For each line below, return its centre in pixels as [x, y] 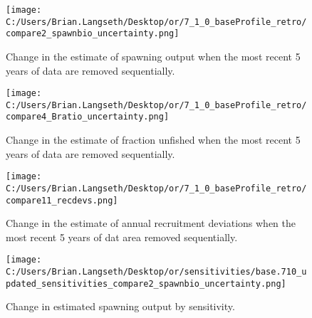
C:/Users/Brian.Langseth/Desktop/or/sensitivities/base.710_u [156, 272]
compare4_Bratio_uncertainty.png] [88, 117]
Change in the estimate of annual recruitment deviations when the [151, 223]
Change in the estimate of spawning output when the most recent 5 [153, 56]
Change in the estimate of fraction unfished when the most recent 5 [153, 140]
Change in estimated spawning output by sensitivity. [120, 306]
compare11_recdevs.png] [62, 200]
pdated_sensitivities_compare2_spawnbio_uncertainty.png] [146, 283]
